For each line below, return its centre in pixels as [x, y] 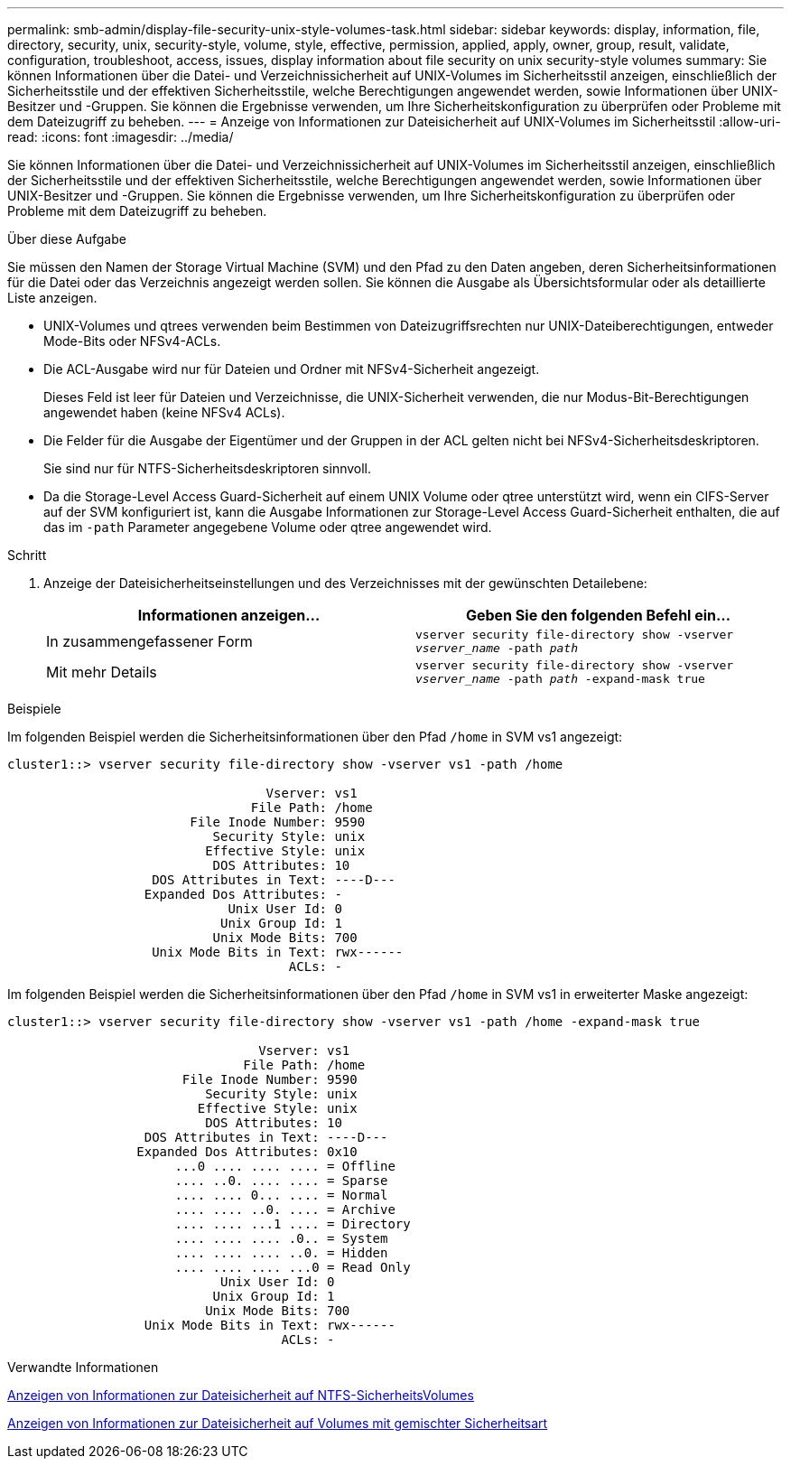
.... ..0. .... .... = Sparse [281, 1181]
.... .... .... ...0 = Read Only [293, 1267]
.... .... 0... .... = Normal [281, 1195]
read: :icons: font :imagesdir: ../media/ [121, 137]
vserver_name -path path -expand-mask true [560, 679]
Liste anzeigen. [52, 298]
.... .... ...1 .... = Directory [293, 1224]
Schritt [27, 555]
